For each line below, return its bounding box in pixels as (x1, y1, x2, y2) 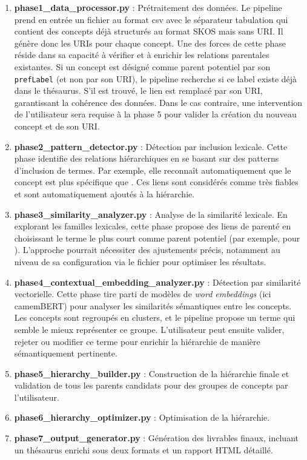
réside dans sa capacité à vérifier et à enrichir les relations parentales (14, 48, 269, 61)
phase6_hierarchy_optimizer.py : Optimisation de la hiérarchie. (14, 411, 270, 424)
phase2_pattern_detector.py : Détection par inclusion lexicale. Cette (14, 140, 288, 153)
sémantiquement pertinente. (14, 347, 117, 360)
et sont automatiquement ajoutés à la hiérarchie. (14, 187, 195, 200)
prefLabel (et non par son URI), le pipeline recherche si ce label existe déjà (14, 72, 297, 85)
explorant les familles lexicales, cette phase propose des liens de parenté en (14, 220, 291, 232)
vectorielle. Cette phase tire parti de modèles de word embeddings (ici (14, 287, 271, 300)
